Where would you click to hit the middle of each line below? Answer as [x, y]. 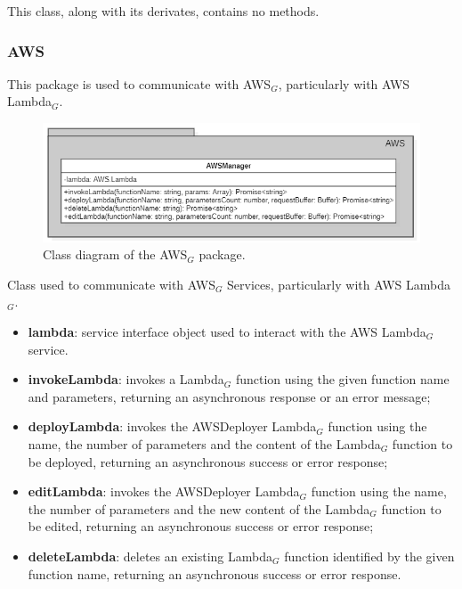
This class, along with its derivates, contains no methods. [163, 11]
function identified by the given [369, 556]
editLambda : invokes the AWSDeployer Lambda [164, 491]
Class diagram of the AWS [115, 254]
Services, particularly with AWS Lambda [339, 284]
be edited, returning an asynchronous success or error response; [201, 526]
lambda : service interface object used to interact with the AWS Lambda [227, 331]
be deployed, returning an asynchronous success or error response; [208, 461]
